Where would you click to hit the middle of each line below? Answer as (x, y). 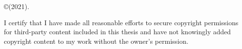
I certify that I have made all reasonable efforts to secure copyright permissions (121, 22)
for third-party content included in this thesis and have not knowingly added (117, 32)
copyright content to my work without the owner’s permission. (96, 41)
